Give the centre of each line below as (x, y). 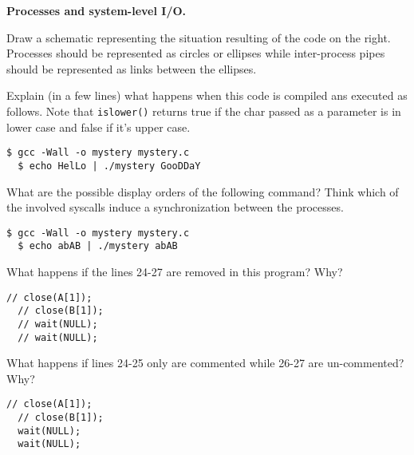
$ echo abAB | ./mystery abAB (98, 246)
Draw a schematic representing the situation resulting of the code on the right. (199, 37)
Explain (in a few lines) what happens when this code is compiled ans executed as (207, 95)
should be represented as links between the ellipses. (132, 68)
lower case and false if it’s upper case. (99, 127)
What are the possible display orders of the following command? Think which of (203, 191)
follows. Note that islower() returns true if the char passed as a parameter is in (204, 111)
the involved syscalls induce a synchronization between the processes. (175, 207)
